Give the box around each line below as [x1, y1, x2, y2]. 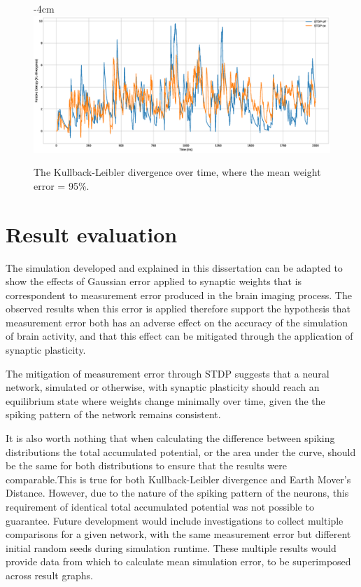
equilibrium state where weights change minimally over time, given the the [6, 393, 325, 408]
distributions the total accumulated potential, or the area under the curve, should [6, 444, 356, 459]
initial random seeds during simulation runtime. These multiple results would [6, 540, 337, 555]
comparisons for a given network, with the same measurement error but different [6, 527, 351, 541]
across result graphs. [6, 567, 93, 582]
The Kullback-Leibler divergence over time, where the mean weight [34, 165, 321, 179]
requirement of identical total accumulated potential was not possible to [6, 499, 314, 514]
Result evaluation [6, 219, 178, 248]
